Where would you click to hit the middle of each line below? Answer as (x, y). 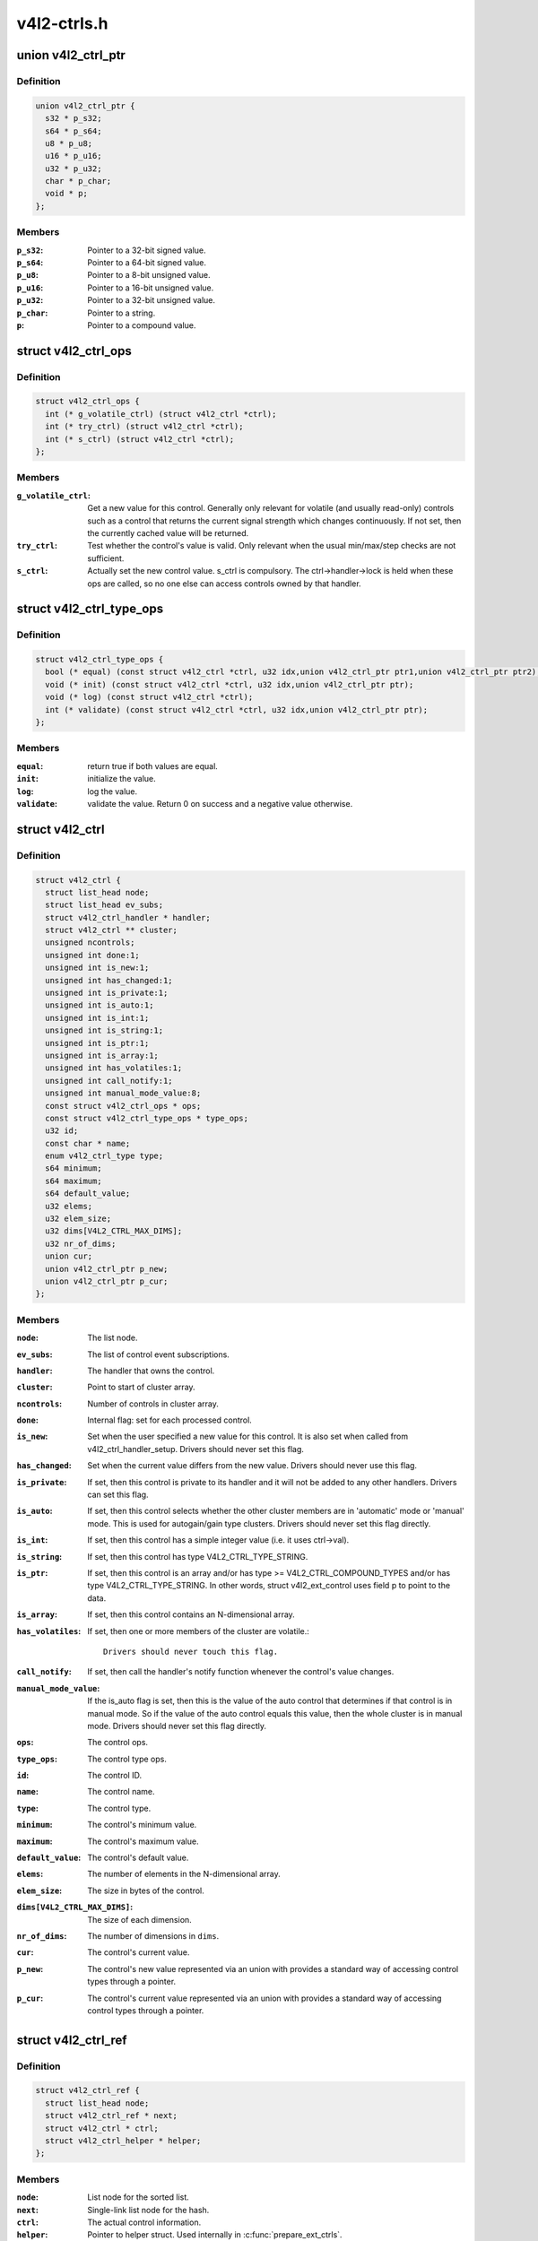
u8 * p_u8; (69, 143)
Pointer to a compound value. (142, 325)
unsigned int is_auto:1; (100, 1005)
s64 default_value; (88, 1194)
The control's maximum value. (143, 1841)
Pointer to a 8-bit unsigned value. (149, 275)
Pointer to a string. (121, 313)
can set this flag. (118, 1495)
